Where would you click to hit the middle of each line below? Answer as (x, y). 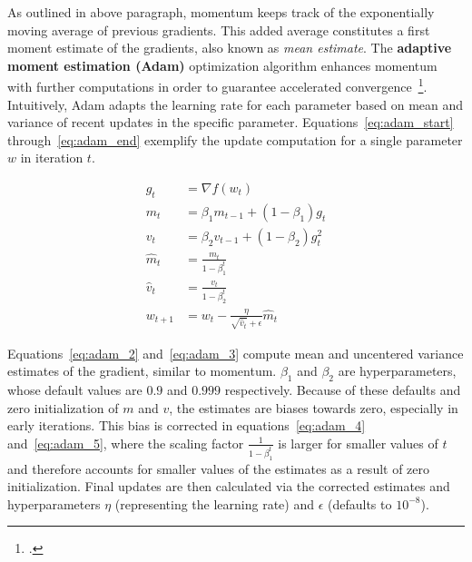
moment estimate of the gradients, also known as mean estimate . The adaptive (230, 48)
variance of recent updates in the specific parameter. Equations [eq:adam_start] (231, 122)
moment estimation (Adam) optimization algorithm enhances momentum (222, 65)
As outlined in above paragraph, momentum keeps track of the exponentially (221, 12)
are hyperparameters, (397, 371)
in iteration (52, 158)
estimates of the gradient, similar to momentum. (142, 371)
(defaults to (360, 503)
